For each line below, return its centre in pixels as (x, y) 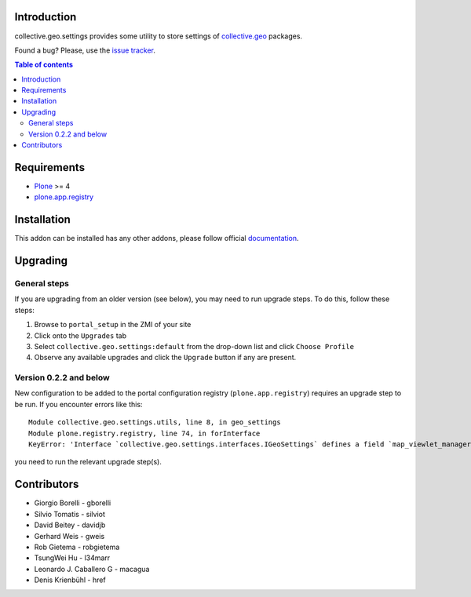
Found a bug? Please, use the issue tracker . (85, 50)
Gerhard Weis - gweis (69, 536)
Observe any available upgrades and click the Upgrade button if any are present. (165, 358)
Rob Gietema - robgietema (77, 547)
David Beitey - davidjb (70, 525)
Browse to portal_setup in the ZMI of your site (113, 325)
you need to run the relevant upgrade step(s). (88, 462)
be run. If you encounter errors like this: (78, 404)
